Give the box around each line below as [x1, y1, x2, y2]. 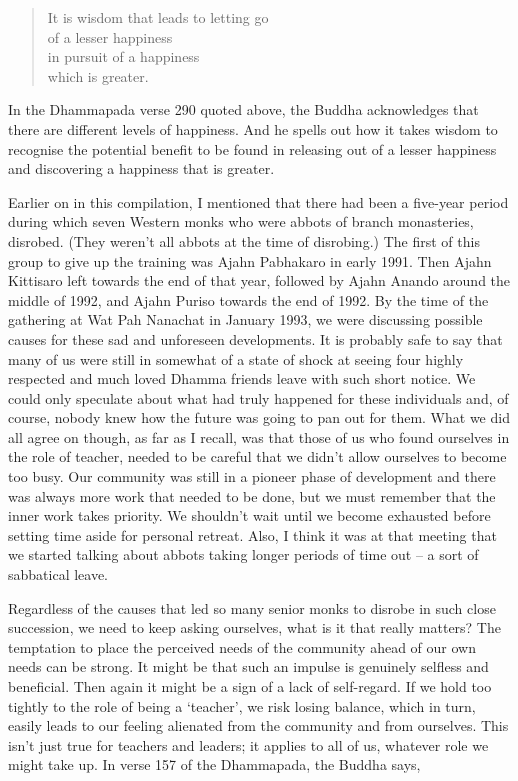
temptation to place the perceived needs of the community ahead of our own [8, 636, 476, 657]
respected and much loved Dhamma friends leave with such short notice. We [8, 368, 476, 389]
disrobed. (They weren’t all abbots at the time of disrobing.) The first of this [8, 230, 480, 251]
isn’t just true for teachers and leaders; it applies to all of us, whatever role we [8, 734, 489, 755]
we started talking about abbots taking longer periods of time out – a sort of [8, 544, 479, 565]
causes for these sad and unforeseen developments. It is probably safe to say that [8, 328, 503, 349]
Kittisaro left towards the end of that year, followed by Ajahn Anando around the [8, 270, 511, 291]
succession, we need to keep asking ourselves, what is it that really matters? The [8, 617, 501, 638]
